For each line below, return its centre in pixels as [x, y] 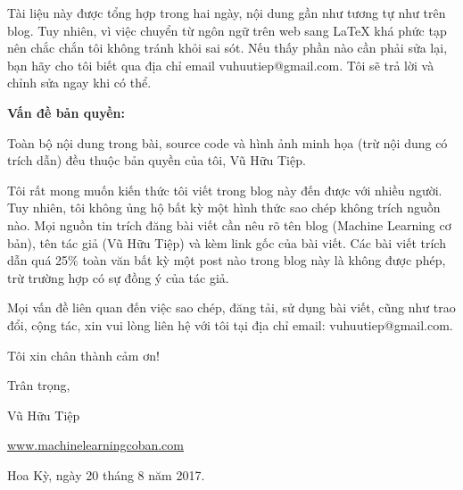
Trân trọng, [39, 385]
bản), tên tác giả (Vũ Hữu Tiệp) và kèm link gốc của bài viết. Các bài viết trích [227, 242]
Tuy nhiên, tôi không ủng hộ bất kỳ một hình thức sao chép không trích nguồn [224, 208]
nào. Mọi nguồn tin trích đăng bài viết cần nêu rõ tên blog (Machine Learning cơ [229, 224]
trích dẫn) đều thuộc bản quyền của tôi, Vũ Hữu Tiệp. [157, 160]
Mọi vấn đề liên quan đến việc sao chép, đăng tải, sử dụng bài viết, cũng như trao [231, 307]
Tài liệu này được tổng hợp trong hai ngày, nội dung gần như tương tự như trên [227, 12]
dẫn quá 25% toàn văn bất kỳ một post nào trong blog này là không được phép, [227, 260]
